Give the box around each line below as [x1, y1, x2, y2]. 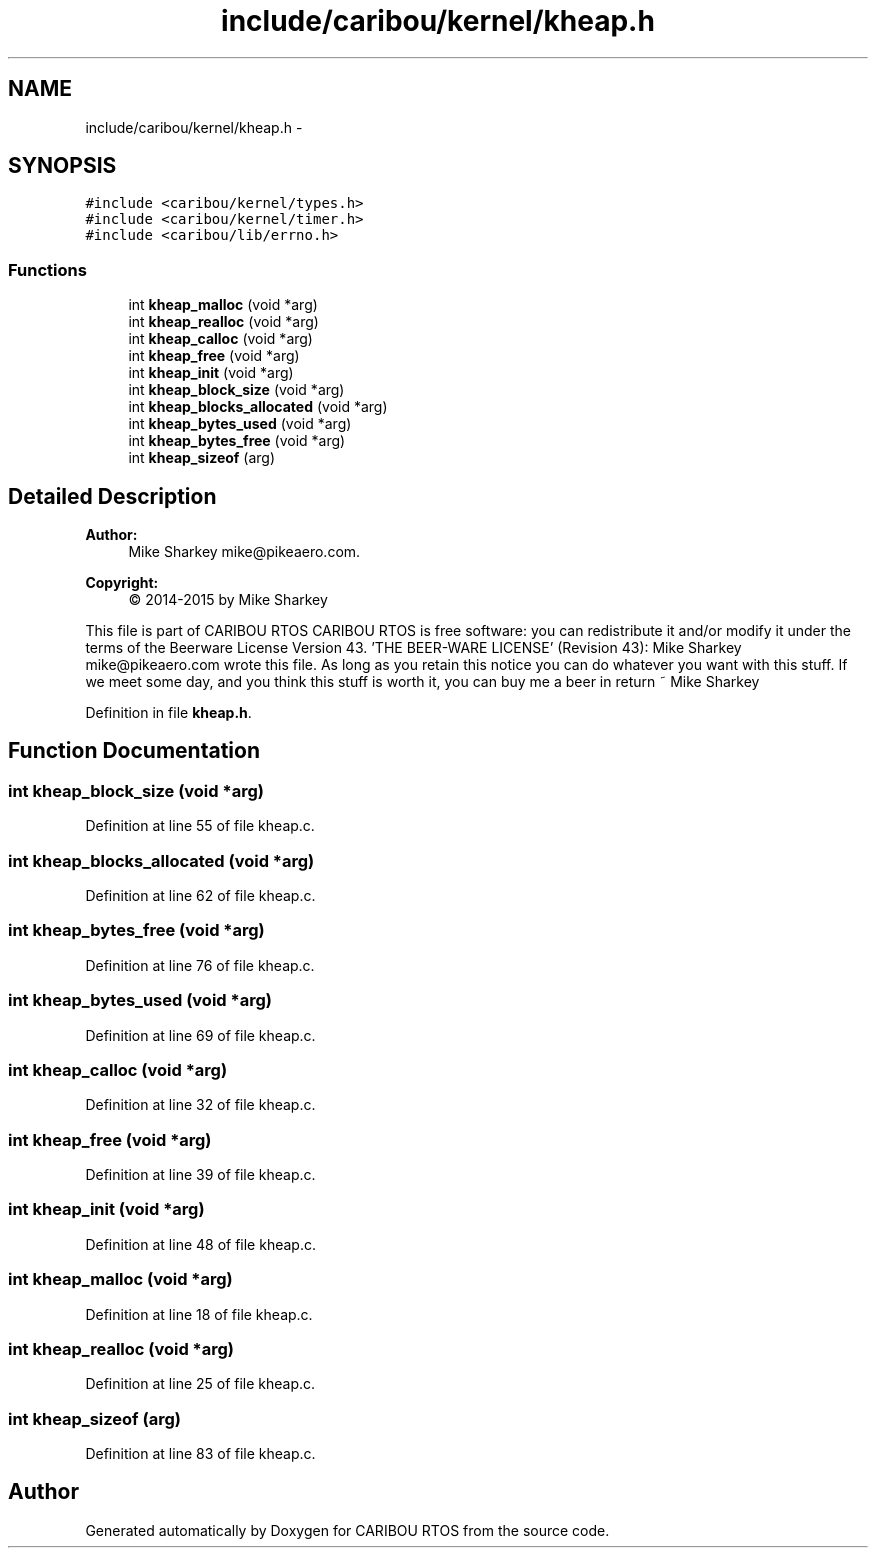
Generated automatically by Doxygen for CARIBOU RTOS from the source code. [85, 1521, 610, 1539]
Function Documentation [8, 738, 260, 764]
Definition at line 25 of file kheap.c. [85, 1375, 316, 1393]
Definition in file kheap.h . [85, 704, 252, 722]
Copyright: [85, 574, 159, 592]
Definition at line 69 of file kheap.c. [85, 1026, 316, 1044]
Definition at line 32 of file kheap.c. [85, 1096, 316, 1114]
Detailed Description [8, 483, 217, 509]
